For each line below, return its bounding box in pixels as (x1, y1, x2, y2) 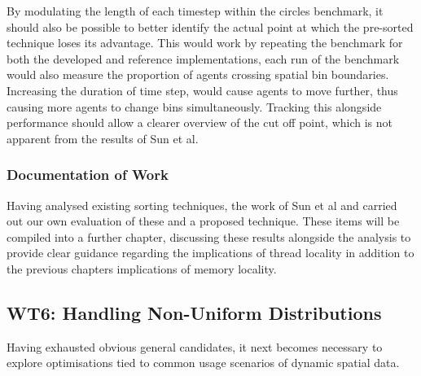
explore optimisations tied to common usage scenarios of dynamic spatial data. (7, 354, 400, 371)
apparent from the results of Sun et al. (7, 129, 199, 146)
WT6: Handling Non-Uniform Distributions (7, 299, 382, 325)
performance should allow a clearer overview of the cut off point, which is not (7, 114, 392, 131)
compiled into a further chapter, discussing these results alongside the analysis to (7, 228, 411, 245)
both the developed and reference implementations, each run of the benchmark (7, 50, 400, 67)
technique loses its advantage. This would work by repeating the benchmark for (7, 34, 403, 51)
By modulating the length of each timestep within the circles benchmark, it (7, 2, 384, 19)
